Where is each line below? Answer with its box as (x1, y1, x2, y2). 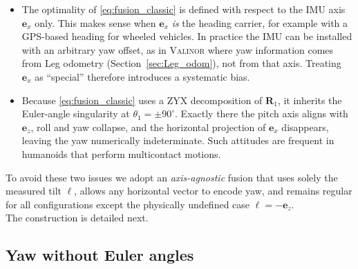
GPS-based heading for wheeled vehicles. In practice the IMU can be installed (21, 29, 352, 43)
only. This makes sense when (35, 15, 156, 30)
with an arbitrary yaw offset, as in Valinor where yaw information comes (21, 42, 334, 57)
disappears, (281, 119, 329, 134)
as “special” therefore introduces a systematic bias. (35, 69, 250, 83)
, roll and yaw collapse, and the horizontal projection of (30, 119, 266, 134)
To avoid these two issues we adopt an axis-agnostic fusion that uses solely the (6, 170, 338, 184)
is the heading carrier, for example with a (171, 15, 348, 30)
